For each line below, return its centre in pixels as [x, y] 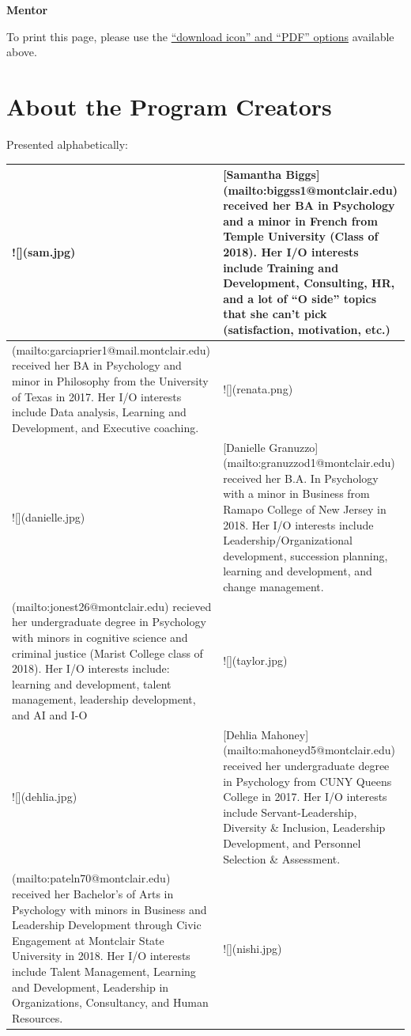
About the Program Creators [169, 106]
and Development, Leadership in [90, 987]
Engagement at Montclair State [88, 940]
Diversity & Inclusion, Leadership [304, 827]
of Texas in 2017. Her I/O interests [97, 396]
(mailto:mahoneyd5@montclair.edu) [309, 750]
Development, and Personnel [292, 842]
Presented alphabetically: [67, 144]
